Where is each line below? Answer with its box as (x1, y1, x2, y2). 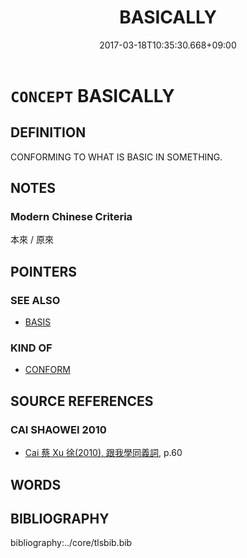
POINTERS (10, 263, 78, 280)
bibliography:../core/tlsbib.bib (10, 537, 133, 549)
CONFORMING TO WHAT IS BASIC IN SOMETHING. (10, 151, 223, 163)
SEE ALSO (10, 293, 61, 307)
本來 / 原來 (10, 234, 54, 246)
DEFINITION (10, 124, 87, 141)
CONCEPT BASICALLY (10, 84, 175, 107)
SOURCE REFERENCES (10, 392, 154, 410)
